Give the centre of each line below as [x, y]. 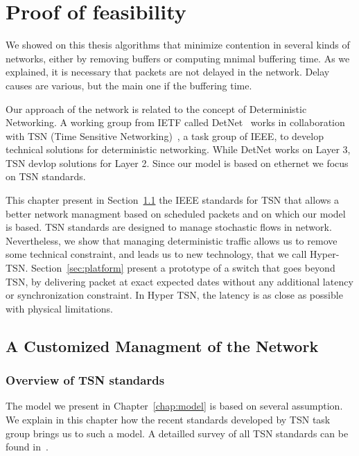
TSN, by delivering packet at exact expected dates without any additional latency [179, 281]
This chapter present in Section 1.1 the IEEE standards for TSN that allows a [173, 200]
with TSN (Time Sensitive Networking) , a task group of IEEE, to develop [165, 135]
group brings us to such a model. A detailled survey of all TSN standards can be [177, 433]
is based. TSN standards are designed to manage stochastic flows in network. [169, 227]
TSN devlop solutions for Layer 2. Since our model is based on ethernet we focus [177, 163]
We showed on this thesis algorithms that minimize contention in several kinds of [178, 45]
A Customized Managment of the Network [162, 345]
